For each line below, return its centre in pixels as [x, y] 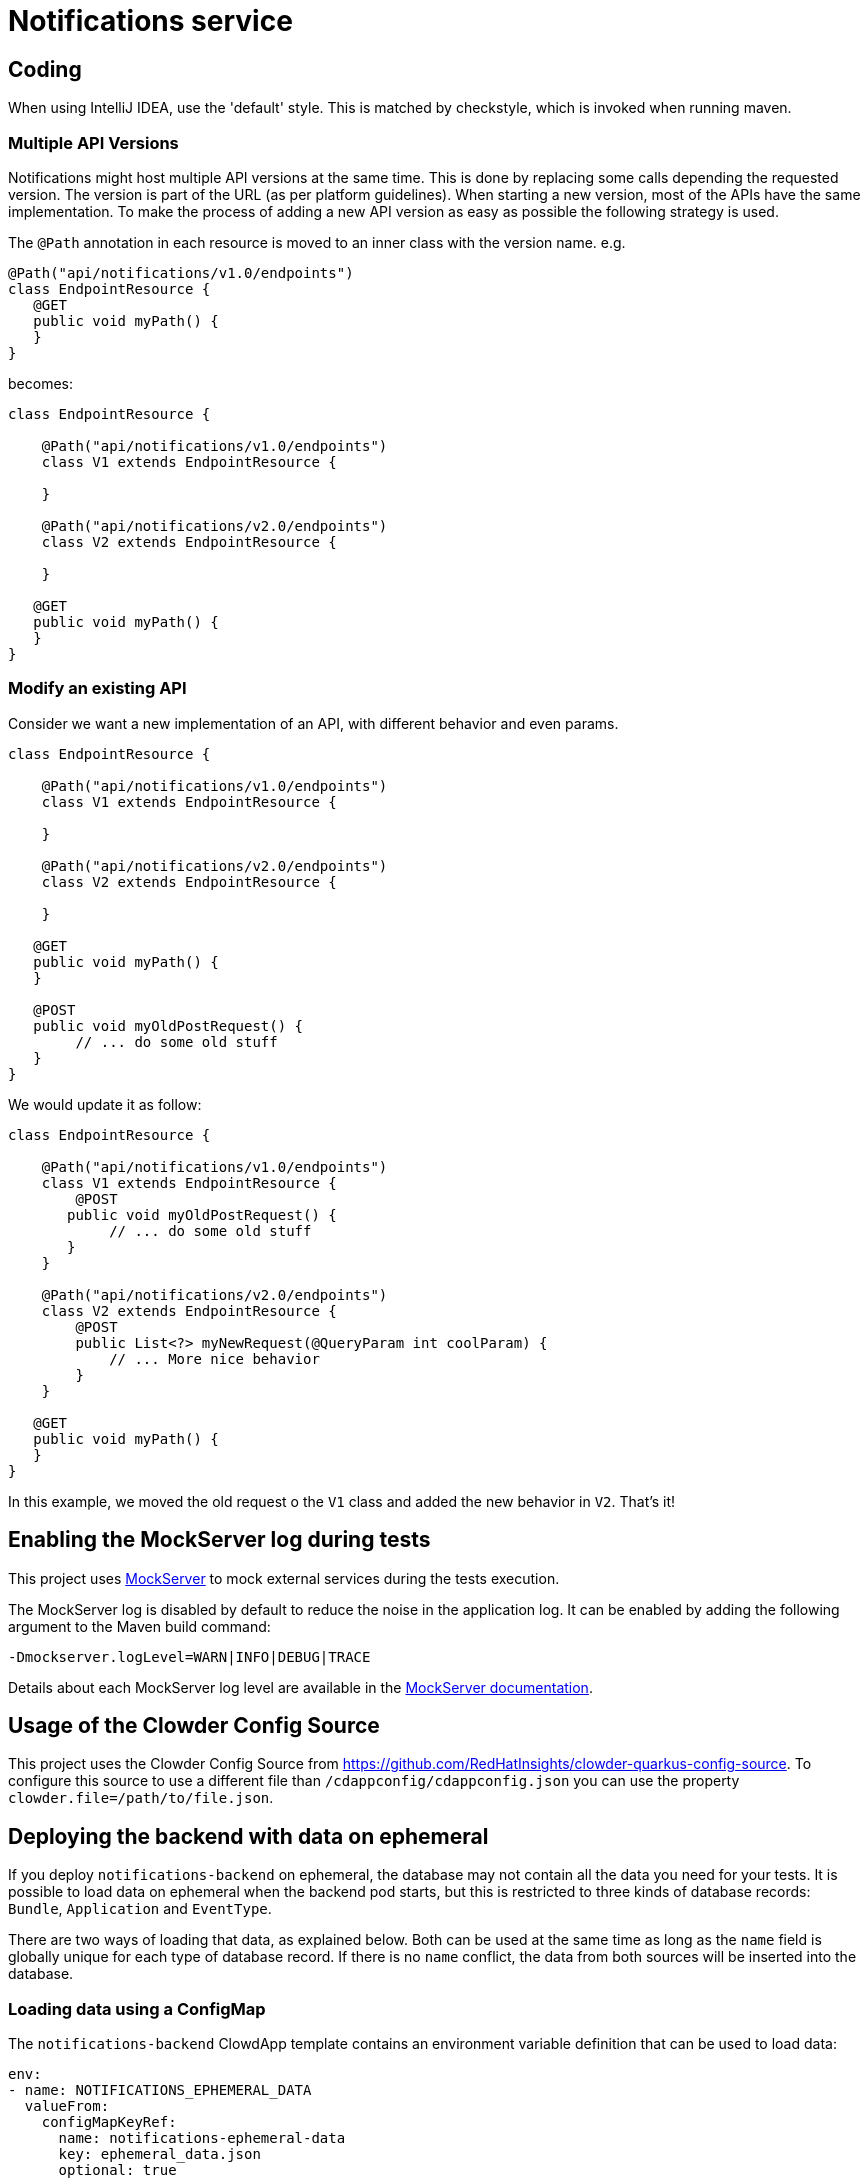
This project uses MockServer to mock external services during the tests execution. [284, 1578]
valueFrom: [67, 2105]
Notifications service [150, 21]
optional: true [117, 2169]
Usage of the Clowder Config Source [194, 1725]
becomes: [40, 383]
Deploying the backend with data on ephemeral [248, 1836]
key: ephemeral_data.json [159, 2153]
